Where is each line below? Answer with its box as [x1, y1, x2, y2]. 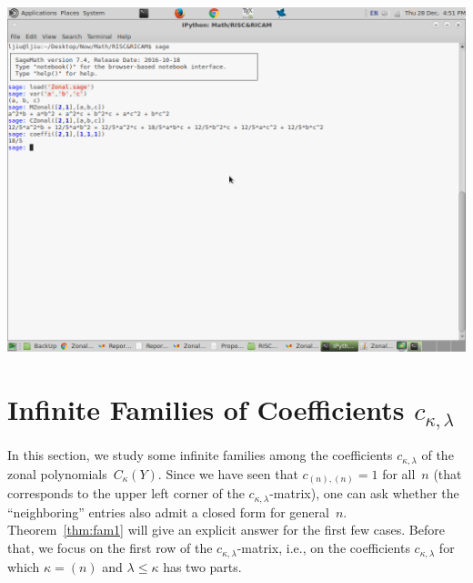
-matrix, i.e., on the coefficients [236, 538, 410, 557]
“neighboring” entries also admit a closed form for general [7, 502, 329, 521]
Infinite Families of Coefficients [7, 390, 405, 427]
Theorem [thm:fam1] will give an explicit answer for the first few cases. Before [7, 520, 445, 539]
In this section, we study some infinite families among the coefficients [7, 445, 393, 465]
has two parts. [163, 557, 242, 576]
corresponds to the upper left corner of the [7, 484, 245, 503]
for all [382, 464, 416, 483]
